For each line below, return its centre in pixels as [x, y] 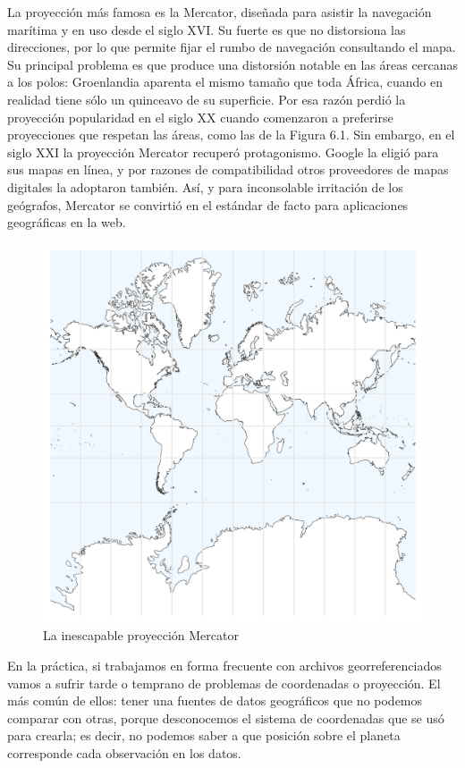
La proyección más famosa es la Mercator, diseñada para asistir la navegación [220, 12]
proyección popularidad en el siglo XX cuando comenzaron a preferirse [200, 117]
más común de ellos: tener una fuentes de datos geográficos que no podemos [215, 700]
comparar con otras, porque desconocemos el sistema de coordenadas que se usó [226, 717]
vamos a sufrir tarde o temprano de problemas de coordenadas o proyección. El [224, 683]
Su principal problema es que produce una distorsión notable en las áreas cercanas [232, 64]
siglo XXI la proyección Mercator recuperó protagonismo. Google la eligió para [223, 152]
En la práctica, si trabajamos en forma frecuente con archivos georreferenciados [224, 665]
